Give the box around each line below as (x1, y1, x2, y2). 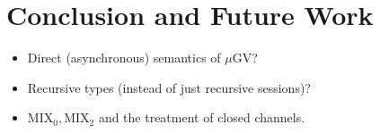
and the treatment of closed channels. (98, 108, 305, 127)
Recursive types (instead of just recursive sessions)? (27, 78, 311, 96)
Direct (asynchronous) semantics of (27, 48, 221, 67)
